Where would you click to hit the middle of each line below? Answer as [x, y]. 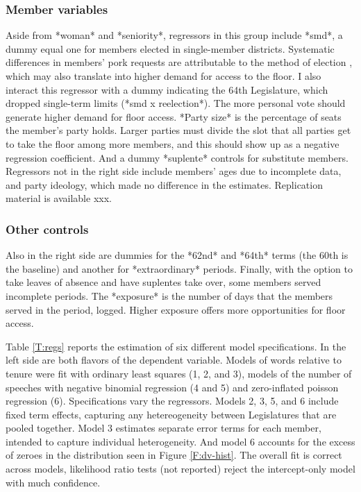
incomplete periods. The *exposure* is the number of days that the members [169, 295]
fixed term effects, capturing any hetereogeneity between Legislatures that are [171, 414]
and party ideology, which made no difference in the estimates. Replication [164, 184]
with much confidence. [53, 482]
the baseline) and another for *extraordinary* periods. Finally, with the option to [179, 268]
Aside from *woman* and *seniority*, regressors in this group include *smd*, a [174, 35]
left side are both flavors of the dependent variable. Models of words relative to [174, 360]
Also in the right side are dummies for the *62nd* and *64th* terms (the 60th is [177, 255]
